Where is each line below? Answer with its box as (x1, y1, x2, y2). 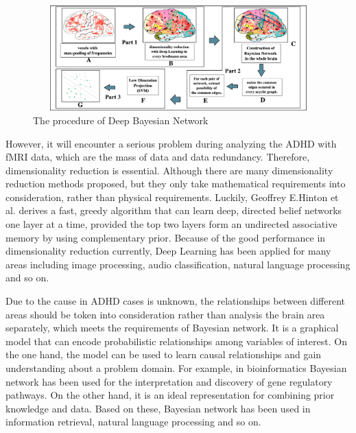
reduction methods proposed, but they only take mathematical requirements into (5, 176, 346, 191)
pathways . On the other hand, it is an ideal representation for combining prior (5, 388, 335, 402)
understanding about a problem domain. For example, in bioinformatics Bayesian (5, 361, 347, 375)
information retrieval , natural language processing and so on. (5, 414, 261, 429)
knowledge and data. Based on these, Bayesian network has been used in (5, 401, 311, 415)
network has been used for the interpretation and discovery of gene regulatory (5, 374, 333, 388)
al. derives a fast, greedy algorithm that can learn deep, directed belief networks (5, 203, 342, 218)
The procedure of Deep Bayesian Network (33, 113, 209, 127)
